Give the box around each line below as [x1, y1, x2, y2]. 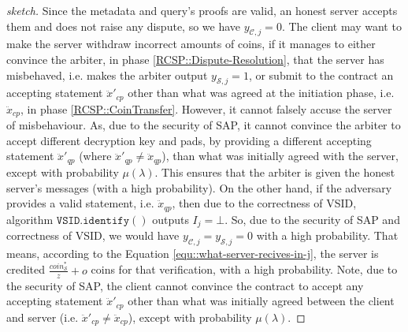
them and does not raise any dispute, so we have [6, 17, 241, 34]
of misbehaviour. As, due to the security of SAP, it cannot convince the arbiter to [6, 117, 401, 133]
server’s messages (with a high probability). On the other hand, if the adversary [6, 179, 392, 196]
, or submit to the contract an [248, 66, 394, 83]
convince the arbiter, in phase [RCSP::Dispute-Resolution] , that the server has [6, 50, 384, 67]
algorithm [6, 211, 54, 227]
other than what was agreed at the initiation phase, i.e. [128, 84, 395, 101]
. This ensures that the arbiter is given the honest [154, 163, 395, 180]
